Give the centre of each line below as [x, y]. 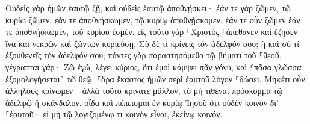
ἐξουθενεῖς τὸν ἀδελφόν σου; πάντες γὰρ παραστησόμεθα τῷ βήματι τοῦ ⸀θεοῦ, [144, 55]
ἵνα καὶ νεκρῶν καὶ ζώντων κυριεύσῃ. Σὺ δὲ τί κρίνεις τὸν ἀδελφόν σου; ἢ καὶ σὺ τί [152, 43]
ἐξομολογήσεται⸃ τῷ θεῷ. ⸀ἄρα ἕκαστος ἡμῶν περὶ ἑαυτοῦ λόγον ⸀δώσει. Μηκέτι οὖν [155, 79]
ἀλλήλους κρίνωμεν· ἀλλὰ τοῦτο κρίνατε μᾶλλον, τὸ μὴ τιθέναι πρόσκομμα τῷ [144, 91]
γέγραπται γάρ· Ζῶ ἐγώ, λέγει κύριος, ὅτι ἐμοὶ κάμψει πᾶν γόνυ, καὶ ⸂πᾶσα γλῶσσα [153, 67]
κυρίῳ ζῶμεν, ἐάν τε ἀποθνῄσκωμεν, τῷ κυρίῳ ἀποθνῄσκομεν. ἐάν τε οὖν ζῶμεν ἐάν [153, 20]
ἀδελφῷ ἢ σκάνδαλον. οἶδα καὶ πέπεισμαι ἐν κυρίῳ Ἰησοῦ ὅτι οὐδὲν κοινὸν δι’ [142, 102]
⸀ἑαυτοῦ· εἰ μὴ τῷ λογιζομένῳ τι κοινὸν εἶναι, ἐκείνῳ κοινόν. [114, 114]
